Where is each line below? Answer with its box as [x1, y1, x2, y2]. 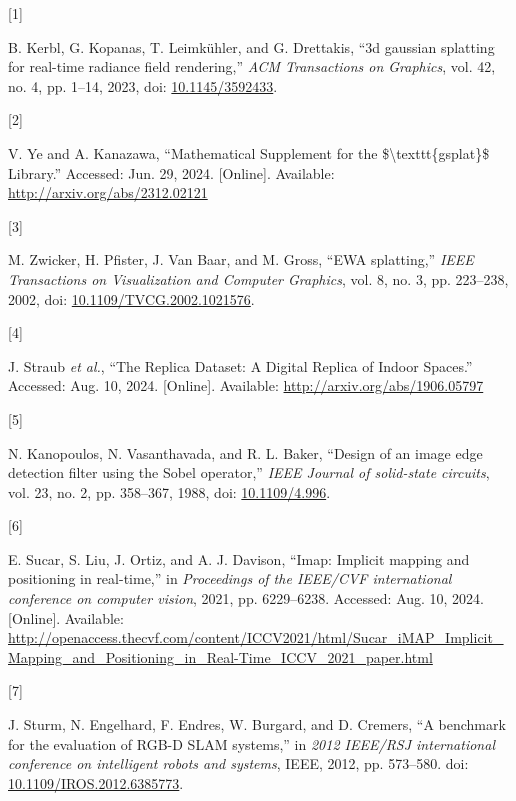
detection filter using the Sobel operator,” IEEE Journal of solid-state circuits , [8, 462, 490, 483]
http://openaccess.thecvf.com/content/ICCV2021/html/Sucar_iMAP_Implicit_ [8, 627, 504, 648]
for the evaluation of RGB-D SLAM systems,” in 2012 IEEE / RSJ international [8, 733, 495, 754]
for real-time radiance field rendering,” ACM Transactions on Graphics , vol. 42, [8, 56, 496, 77]
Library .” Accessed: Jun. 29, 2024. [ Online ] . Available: [8, 162, 335, 183]
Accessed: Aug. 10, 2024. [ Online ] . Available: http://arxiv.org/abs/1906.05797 [8, 375, 484, 396]
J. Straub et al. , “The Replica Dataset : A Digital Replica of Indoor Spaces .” [8, 355, 473, 376]
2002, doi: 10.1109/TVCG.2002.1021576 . [8, 288, 255, 309]
